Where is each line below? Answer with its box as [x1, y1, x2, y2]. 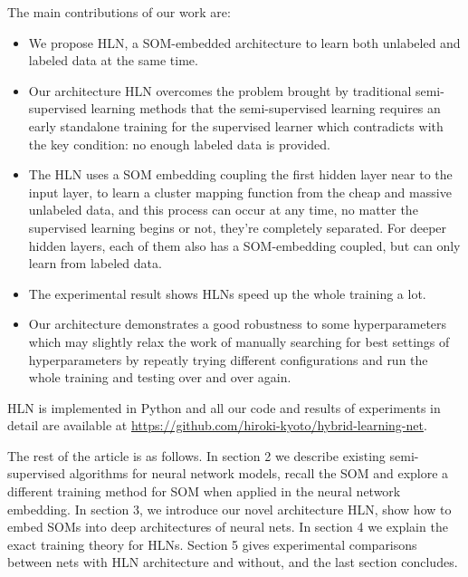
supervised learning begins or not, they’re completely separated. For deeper [28, 217, 447, 236]
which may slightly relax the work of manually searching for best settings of [28, 332, 450, 351]
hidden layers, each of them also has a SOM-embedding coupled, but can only [28, 236, 461, 255]
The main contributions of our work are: [7, 3, 231, 21]
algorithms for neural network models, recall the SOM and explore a [69, 464, 449, 483]
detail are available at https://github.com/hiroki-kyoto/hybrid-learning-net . [7, 416, 427, 435]
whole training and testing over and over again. [28, 368, 291, 387]
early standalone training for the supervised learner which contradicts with [28, 116, 444, 135]
